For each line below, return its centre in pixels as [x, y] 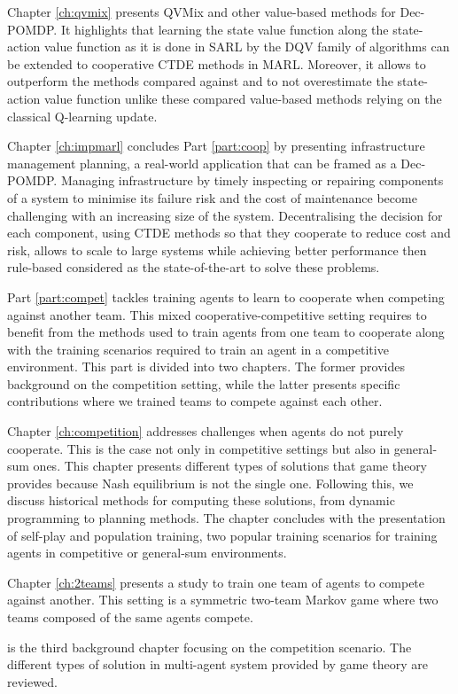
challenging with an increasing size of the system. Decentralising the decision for [225, 215]
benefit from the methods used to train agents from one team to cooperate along [226, 332]
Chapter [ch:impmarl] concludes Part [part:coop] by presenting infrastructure [216, 146]
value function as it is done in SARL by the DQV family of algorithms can [247, 47]
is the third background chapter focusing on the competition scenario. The [210, 647]
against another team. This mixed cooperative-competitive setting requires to [217, 314]
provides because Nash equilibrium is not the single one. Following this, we [210, 483]
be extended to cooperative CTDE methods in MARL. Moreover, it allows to [217, 63]
